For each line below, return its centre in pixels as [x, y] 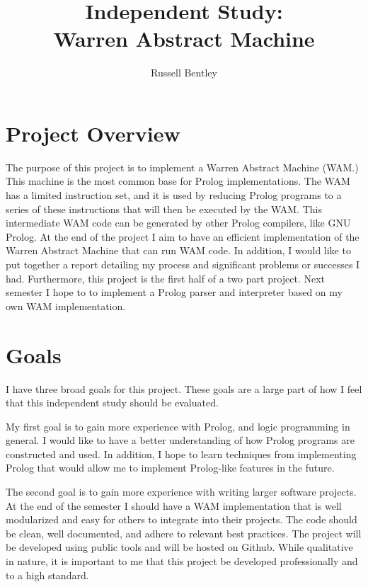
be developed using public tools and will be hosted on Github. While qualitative [179, 547]
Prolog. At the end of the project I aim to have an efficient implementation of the [183, 236]
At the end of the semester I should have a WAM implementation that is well [174, 505]
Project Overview [93, 133]
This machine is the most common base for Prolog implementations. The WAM [178, 181]
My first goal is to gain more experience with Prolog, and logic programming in [178, 426]
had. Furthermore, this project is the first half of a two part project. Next [166, 278]
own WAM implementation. [66, 306]
